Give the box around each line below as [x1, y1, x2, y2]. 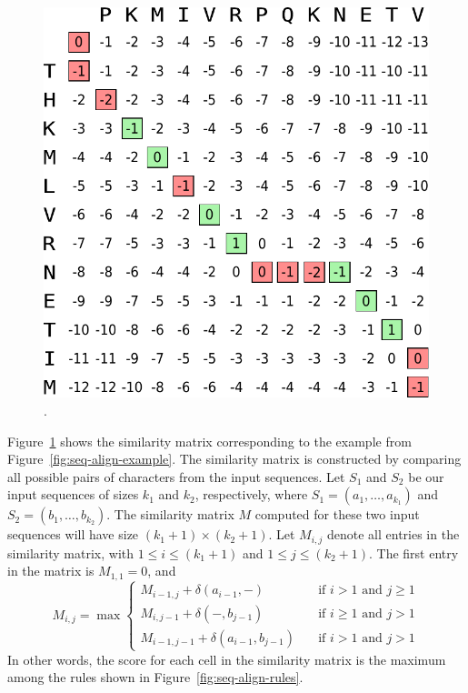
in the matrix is [7, 561, 95, 580]
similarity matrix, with [7, 543, 134, 562]
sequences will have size [7, 525, 139, 544]
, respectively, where [194, 485, 308, 504]
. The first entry [368, 543, 459, 562]
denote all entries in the [326, 525, 460, 544]
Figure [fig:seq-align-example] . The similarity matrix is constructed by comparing [7, 449, 462, 468]
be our [408, 467, 444, 486]
